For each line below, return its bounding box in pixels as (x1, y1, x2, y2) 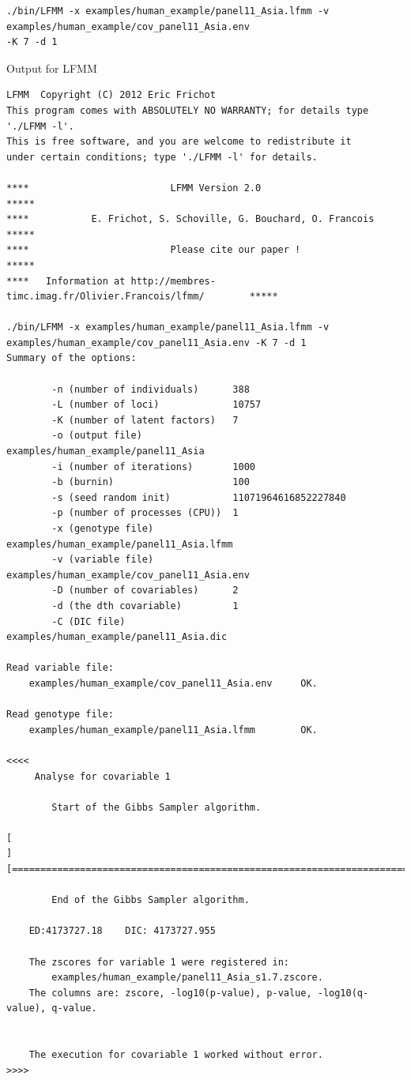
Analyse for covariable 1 (34, 770, 171, 782)
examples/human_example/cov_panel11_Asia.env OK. (28, 677, 318, 689)
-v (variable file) (51, 554, 154, 566)
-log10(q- (317, 987, 369, 999)
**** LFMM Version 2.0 (6, 182, 262, 194)
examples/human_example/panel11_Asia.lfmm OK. (28, 724, 318, 736)
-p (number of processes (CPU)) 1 (51, 507, 239, 519)
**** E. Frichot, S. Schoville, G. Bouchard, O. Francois (6, 213, 375, 225)
